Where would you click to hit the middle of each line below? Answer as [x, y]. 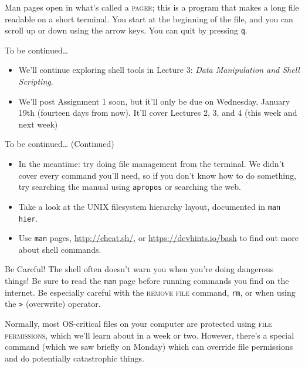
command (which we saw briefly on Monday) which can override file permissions [149, 347]
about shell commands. [60, 249]
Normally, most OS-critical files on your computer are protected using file [138, 323]
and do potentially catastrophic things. [74, 358]
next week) [38, 124]
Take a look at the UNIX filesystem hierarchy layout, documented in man [150, 206]
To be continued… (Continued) [60, 144]
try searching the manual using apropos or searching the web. [130, 187]
